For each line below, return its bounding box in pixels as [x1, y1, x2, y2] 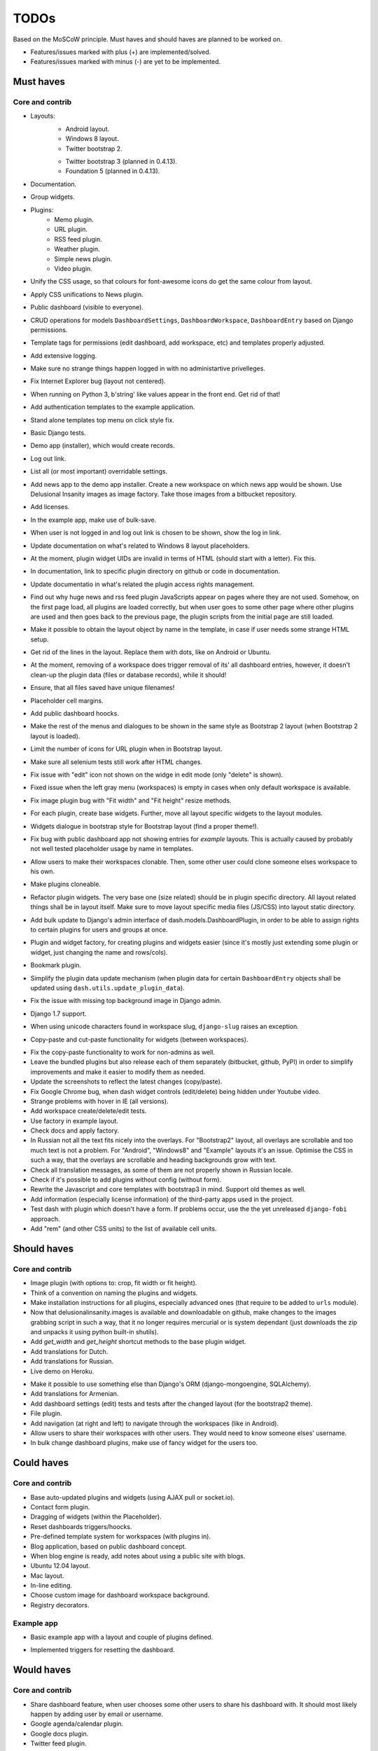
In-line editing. [30, 1582, 73, 1590]
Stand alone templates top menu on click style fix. [30, 415, 175, 424]
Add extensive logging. [30, 351, 97, 360]
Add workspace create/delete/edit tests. [30, 1107, 147, 1115]
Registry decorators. [30, 1600, 90, 1609]
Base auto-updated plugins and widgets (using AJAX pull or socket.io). [30, 1493, 235, 1502]
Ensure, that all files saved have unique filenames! [30, 684, 175, 692]
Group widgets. [30, 193, 75, 201]
